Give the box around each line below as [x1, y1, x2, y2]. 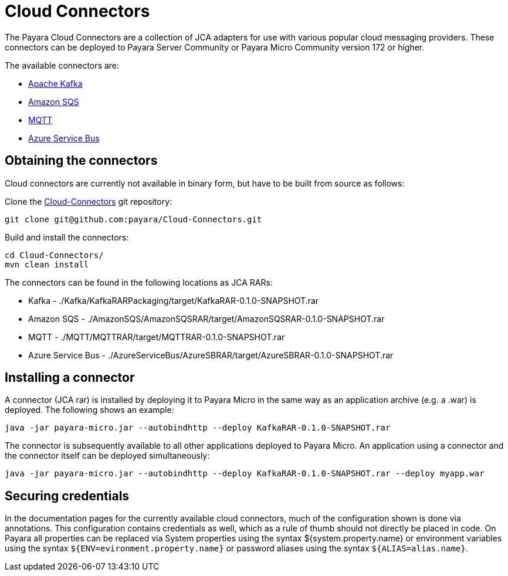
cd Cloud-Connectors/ [5, 250, 104, 260]
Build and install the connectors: [5, 232, 129, 242]
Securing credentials [5, 488, 130, 503]
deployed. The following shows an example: [5, 405, 174, 415]
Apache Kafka [28, 78, 83, 89]
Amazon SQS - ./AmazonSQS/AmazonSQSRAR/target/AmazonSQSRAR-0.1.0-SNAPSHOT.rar [28, 313, 385, 324]
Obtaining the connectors [5, 153, 158, 168]
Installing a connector [5, 370, 135, 385]
